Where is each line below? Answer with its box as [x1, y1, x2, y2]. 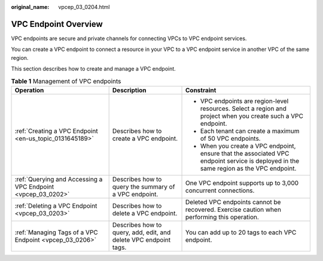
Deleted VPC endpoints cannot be [185, 198, 281, 206]
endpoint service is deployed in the [200, 156, 299, 165]
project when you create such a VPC [200, 111, 304, 120]
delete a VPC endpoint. [112, 209, 178, 217]
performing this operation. [185, 213, 260, 221]
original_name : [11, 4, 50, 10]
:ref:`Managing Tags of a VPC [14, 228, 98, 236]
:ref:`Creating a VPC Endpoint [14, 126, 98, 135]
